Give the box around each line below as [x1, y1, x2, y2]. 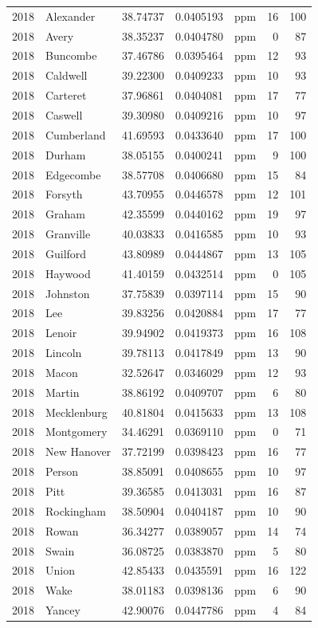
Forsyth [45, 186, 83, 202]
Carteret [45, 87, 87, 104]
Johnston [45, 285, 90, 301]
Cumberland [45, 126, 106, 143]
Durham [45, 146, 86, 163]
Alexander [45, 7, 96, 24]
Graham [45, 206, 85, 222]
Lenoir [45, 324, 77, 341]
